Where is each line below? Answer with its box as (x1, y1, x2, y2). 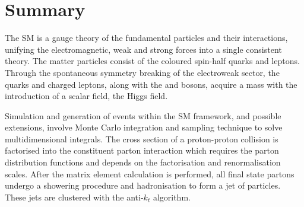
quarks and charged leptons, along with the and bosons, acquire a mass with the (5, 78, 297, 90)
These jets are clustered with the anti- (5, 190, 144, 203)
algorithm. (153, 190, 191, 203)
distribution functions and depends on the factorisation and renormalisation (5, 156, 281, 168)
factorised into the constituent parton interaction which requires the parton (5, 144, 279, 157)
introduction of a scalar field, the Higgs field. (5, 90, 168, 102)
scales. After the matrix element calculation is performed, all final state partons (5, 167, 294, 180)
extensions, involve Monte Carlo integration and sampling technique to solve (5, 121, 283, 133)
